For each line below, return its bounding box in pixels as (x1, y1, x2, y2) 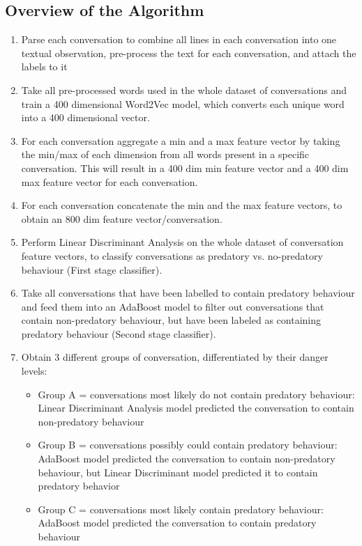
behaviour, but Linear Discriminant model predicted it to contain (38, 465, 318, 479)
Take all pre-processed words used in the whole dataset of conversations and (21, 82, 347, 97)
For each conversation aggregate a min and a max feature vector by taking (21, 133, 340, 148)
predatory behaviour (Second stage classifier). (21, 326, 216, 341)
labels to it (21, 59, 68, 74)
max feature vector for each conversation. (21, 174, 198, 189)
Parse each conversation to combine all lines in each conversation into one (21, 32, 337, 47)
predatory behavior (38, 478, 120, 493)
